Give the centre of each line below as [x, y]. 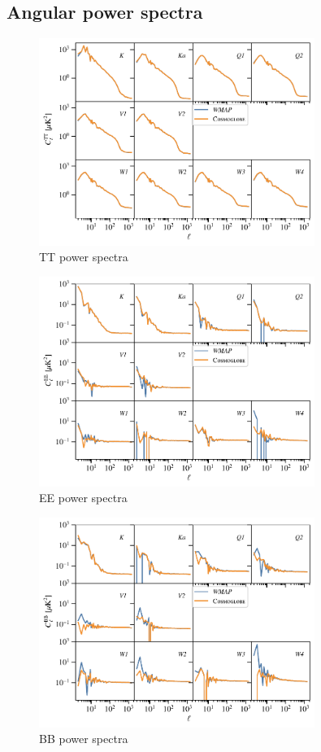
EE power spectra [83, 498]
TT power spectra [84, 257]
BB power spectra [84, 739]
